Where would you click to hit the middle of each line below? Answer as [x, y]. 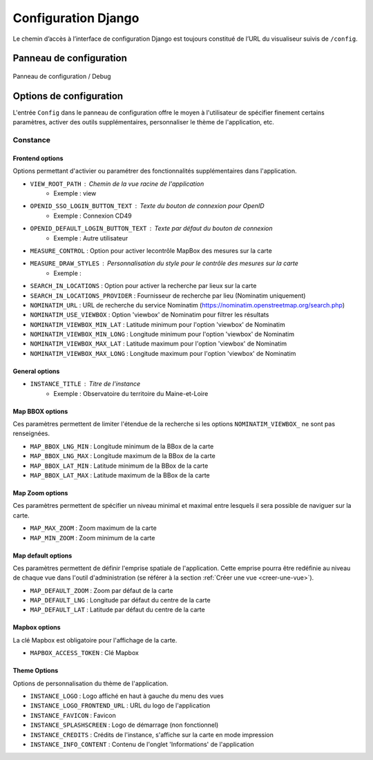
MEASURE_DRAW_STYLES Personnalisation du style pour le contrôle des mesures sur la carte [164, 263]
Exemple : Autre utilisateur [91, 238]
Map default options [42, 555]
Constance [32, 140]
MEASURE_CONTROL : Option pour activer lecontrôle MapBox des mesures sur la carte [151, 250]
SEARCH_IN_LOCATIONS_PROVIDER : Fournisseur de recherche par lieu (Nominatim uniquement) [168, 295]
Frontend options [38, 158]
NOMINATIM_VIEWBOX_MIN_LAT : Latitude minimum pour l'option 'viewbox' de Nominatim [158, 324]
